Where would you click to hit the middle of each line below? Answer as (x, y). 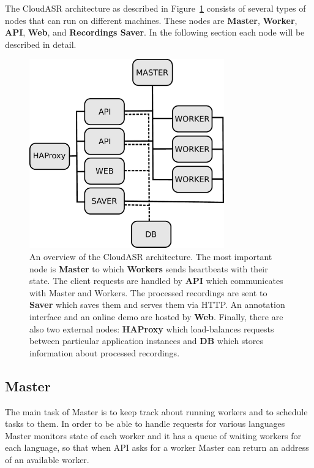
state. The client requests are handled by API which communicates (156, 281)
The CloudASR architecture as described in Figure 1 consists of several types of (155, 8)
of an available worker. (47, 459)
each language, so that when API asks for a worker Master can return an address (157, 447)
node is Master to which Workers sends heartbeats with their (149, 268)
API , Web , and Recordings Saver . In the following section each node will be (155, 32)
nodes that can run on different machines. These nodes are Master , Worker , (151, 20)
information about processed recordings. (105, 352)
